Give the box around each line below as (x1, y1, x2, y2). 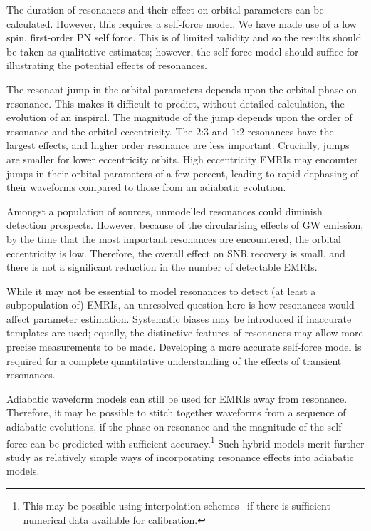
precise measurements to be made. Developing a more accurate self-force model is (6, 339, 362, 354)
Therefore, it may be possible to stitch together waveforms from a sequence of (6, 405, 346, 420)
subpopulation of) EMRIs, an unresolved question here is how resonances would (6, 297, 355, 312)
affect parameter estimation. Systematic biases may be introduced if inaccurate (6, 311, 352, 326)
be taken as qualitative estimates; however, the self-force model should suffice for (6, 43, 359, 58)
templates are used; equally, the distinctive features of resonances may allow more (6, 325, 363, 340)
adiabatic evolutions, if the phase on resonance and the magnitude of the (6, 419, 324, 434)
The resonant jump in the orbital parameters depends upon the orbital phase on (6, 81, 357, 96)
